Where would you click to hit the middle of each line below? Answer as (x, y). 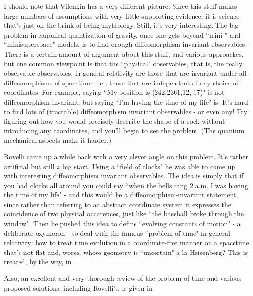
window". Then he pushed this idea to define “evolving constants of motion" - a (122, 223)
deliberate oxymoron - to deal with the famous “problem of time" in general (117, 233)
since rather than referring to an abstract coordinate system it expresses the (117, 204)
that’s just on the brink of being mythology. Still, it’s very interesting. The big (121, 25)
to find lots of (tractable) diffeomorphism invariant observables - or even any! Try (126, 111)
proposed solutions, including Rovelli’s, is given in (78, 287)
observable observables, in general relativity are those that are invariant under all (125, 73)
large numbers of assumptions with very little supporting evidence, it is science (122, 15)
